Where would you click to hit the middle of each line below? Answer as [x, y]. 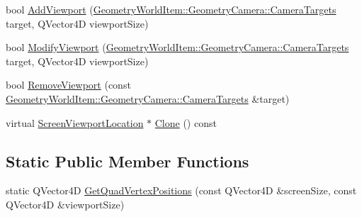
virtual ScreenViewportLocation [75, 122]
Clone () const [186, 122]
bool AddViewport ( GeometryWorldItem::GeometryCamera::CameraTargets [171, 9]
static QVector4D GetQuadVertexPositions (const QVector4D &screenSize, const [181, 190]
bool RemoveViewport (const [68, 85]
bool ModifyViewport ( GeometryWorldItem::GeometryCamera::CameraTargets [177, 47]
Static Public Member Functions [128, 161]
